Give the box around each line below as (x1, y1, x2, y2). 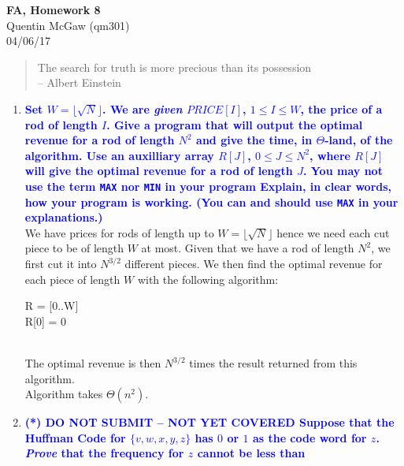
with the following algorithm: (137, 270, 279, 287)
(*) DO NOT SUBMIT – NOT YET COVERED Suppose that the (24, 414, 395, 431)
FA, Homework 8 (6, 2, 101, 17)
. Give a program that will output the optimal (106, 116, 363, 132)
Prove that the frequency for (24, 445, 184, 461)
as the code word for (252, 429, 367, 445)
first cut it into (24, 255, 97, 272)
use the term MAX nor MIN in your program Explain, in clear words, (24, 177, 392, 194)
